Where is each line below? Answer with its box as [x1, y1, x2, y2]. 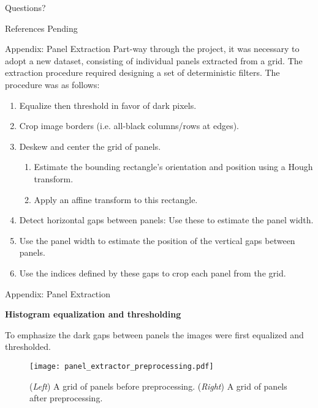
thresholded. [5, 340, 51, 353]
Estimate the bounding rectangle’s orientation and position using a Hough [34, 160, 313, 173]
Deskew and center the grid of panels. [19, 139, 161, 152]
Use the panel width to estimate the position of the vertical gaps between [19, 234, 295, 247]
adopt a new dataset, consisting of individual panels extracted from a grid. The [5, 54, 303, 67]
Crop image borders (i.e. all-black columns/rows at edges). [19, 119, 240, 132]
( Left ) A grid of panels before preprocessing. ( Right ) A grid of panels [29, 379, 287, 392]
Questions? [5, 1, 46, 13]
